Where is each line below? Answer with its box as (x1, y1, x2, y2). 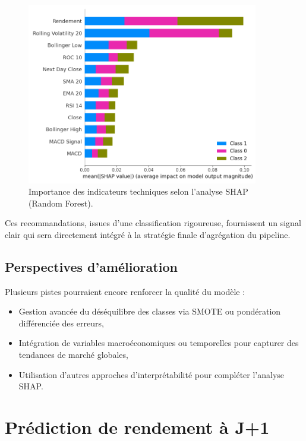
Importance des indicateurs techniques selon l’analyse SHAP (29, 185, 248, 198)
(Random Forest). (29, 196, 93, 209)
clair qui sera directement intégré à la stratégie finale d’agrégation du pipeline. (5, 228, 291, 240)
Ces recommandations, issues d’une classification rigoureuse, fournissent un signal (5, 217, 301, 229)
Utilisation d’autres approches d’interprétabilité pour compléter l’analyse (18, 368, 285, 380)
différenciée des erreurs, (18, 316, 104, 329)
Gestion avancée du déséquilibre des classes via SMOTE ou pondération (18, 305, 281, 318)
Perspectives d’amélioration (5, 257, 178, 275)
